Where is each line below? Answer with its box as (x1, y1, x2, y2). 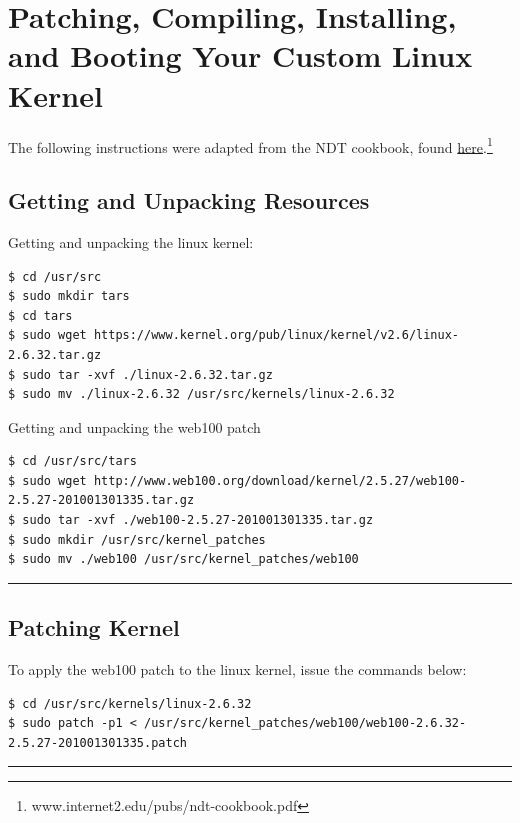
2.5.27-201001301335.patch (8, 735, 187, 750)
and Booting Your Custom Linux (8, 35, 473, 76)
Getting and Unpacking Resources (8, 185, 370, 216)
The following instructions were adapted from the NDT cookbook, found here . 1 (8, 133, 493, 157)
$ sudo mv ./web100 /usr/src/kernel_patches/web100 (8, 552, 359, 567)
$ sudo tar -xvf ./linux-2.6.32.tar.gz (8, 367, 273, 382)
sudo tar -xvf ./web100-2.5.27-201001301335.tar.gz (22, 513, 374, 528)
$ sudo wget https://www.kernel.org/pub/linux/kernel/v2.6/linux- (8, 328, 460, 343)
